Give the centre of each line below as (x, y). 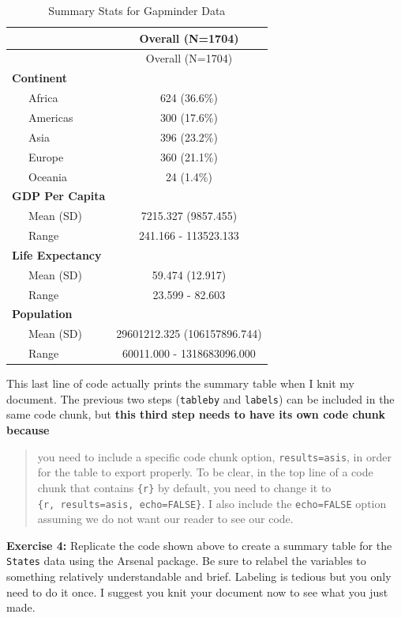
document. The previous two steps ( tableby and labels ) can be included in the (200, 398)
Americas (51, 117)
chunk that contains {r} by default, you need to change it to (184, 487)
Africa (43, 98)
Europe (46, 156)
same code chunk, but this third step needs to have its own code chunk (196, 414)
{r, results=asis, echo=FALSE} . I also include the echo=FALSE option (212, 503)
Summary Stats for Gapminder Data (137, 10)
